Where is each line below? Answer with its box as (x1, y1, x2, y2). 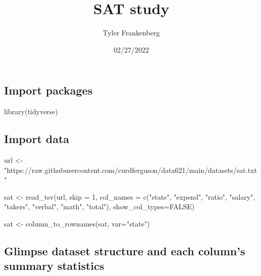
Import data (4, 131, 70, 147)
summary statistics (4, 258, 105, 273)
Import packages (4, 82, 93, 98)
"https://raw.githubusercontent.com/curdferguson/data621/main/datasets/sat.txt (4, 164, 257, 175)
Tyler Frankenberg (102, 27, 160, 38)
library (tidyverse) (4, 106, 58, 117)
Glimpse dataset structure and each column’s (4, 243, 245, 258)
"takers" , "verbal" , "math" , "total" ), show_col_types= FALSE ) (4, 201, 195, 212)
